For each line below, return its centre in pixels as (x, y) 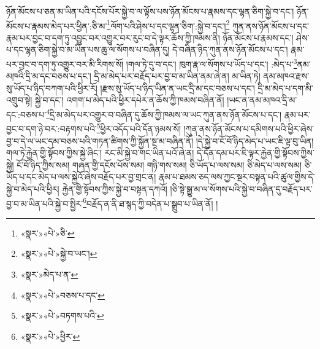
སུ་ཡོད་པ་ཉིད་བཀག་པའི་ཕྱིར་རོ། (52, 88)
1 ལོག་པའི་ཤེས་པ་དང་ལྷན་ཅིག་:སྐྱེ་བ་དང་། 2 (168, 25)
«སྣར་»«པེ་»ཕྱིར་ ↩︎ (50, 336)
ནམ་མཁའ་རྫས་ (286, 76)
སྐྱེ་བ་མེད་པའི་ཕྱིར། (33, 188)
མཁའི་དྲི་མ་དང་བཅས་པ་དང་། (49, 76)
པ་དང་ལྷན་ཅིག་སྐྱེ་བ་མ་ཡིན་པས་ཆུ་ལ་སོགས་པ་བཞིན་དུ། (88, 49)
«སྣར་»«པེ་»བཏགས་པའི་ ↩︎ (62, 316)
